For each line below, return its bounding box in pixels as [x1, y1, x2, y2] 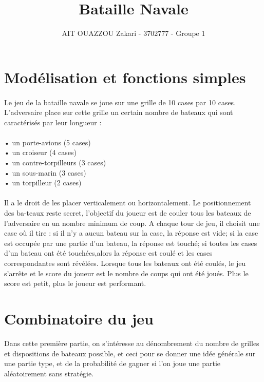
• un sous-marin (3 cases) [4, 167, 86, 178]
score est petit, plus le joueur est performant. [4, 278, 146, 289]
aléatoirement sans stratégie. [4, 368, 94, 378]
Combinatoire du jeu [4, 308, 154, 329]
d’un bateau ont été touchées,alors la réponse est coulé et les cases [4, 247, 213, 258]
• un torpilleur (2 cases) [4, 177, 82, 188]
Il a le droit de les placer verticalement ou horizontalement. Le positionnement [4, 197, 251, 208]
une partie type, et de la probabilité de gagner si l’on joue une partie [4, 358, 221, 369]
